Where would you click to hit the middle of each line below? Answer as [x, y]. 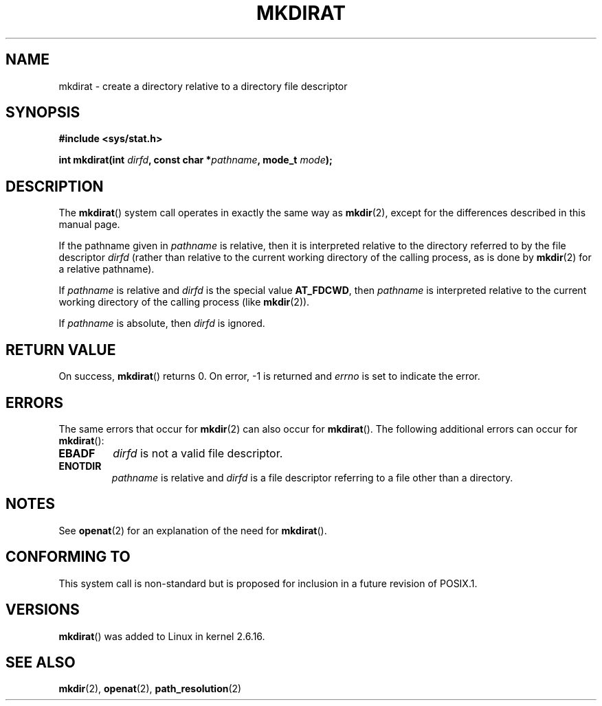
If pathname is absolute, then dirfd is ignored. [162, 323]
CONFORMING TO [68, 557]
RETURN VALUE [61, 350]
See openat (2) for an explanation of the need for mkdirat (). [193, 530]
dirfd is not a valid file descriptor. [198, 453]
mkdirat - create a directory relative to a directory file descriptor [203, 86]
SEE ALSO [41, 662]
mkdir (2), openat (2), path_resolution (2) [150, 689]
